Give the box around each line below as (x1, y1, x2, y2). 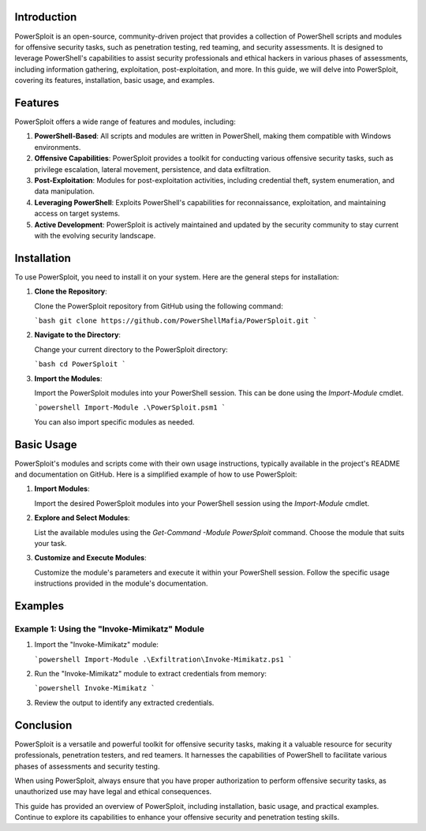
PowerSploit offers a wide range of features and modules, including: (14, 117, 236, 126)
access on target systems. (34, 209, 121, 219)
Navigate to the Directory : (34, 330, 121, 339)
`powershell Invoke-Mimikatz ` (34, 683, 155, 693)
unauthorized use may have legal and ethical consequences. (14, 787, 212, 796)
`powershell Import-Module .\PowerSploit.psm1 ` (34, 403, 226, 412)
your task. (34, 538, 67, 548)
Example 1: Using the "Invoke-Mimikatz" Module (14, 623, 205, 634)
